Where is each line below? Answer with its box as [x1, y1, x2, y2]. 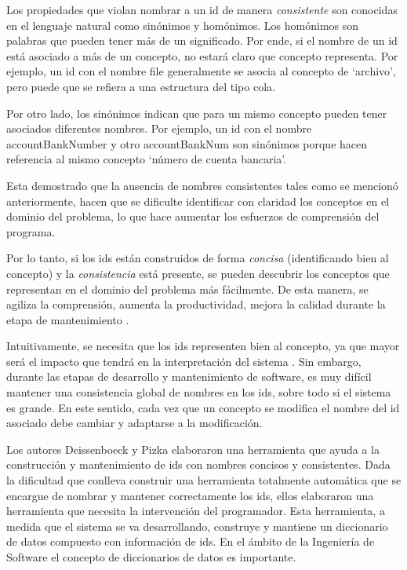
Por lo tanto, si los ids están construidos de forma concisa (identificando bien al [6, 250, 389, 266]
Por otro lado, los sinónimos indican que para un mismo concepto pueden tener [6, 104, 387, 121]
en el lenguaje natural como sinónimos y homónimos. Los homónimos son [6, 16, 359, 33]
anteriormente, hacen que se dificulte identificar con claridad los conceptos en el [6, 192, 390, 209]
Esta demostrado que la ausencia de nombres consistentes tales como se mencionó [6, 177, 398, 193]
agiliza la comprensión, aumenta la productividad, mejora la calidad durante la [6, 296, 386, 312]
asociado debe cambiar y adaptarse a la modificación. [6, 415, 263, 431]
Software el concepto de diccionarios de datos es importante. [6, 549, 296, 565]
